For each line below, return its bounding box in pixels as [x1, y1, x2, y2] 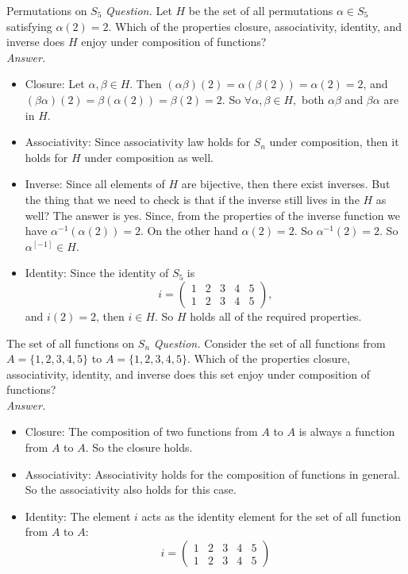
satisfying [6, 17, 52, 34]
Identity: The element [25, 507, 131, 524]
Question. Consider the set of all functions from [153, 334, 386, 351]
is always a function [298, 423, 395, 440]
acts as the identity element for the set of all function [141, 507, 402, 524]
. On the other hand [140, 222, 238, 239]
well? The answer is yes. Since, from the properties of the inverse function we [25, 206, 401, 223]
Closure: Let [25, 75, 85, 92]
